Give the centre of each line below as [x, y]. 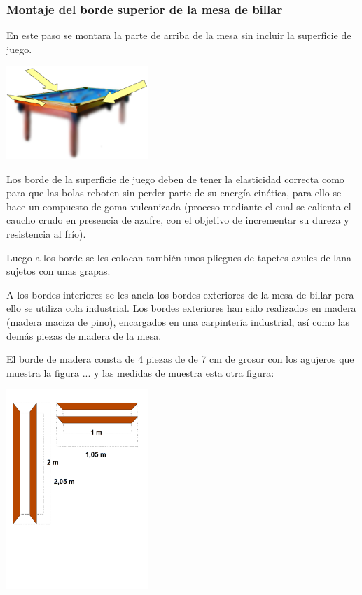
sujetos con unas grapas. [58, 271]
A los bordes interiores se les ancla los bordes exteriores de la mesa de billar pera [180, 294]
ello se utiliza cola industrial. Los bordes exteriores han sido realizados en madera [181, 308]
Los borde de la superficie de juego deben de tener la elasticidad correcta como [175, 179]
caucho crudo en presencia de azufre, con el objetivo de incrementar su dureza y [178, 220]
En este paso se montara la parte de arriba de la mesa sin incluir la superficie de [179, 35]
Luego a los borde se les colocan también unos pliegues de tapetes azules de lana [179, 257]
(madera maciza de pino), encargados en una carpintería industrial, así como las [178, 322]
